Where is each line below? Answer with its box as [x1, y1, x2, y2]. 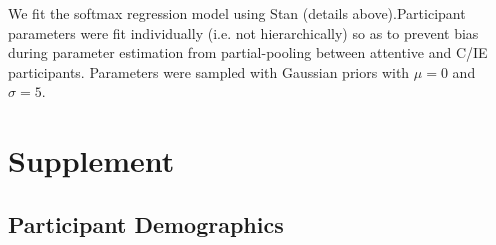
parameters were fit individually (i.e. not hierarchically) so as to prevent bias [8, 22, 479, 43]
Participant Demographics [8, 208, 284, 239]
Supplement [8, 140, 175, 181]
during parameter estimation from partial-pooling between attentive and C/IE [8, 42, 488, 63]
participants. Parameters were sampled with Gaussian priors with [8, 61, 410, 82]
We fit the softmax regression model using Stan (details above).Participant [8, 3, 466, 23]
